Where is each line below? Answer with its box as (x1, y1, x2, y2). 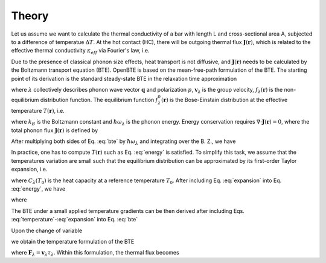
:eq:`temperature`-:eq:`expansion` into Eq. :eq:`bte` (11, 216, 138, 223)
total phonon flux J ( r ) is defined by (11, 127, 98, 134)
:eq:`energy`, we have (11, 185, 66, 192)
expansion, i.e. (11, 166, 48, 173)
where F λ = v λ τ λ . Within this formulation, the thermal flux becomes (11, 249, 179, 258)
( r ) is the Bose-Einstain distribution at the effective (161, 97, 288, 104)
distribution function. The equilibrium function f (40, 97, 158, 104)
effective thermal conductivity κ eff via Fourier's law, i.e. (11, 47, 150, 55)
